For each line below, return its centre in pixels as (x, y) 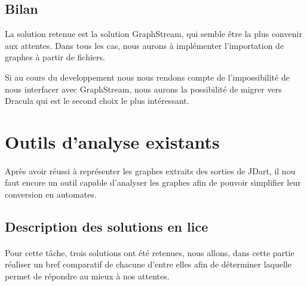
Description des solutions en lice (107, 226)
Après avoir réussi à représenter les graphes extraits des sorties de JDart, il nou (150, 170)
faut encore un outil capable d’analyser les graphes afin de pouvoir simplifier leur (153, 182)
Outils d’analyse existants (112, 141)
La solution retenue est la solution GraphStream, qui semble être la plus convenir (153, 34)
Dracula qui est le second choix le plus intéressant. (97, 101)
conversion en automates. (51, 194)
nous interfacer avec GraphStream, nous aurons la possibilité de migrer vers (143, 89)
